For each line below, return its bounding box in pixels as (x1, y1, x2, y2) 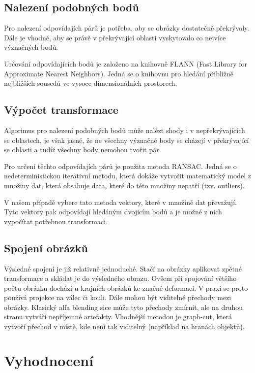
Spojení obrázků (4, 240, 88, 255)
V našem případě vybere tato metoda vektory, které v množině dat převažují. (4, 197, 237, 207)
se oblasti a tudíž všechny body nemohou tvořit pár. (4, 144, 161, 155)
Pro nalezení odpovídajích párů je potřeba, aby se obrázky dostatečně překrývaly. (4, 23, 250, 33)
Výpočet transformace (4, 102, 118, 117)
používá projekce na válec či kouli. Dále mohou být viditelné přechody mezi (4, 292, 231, 303)
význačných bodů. (4, 42, 58, 52)
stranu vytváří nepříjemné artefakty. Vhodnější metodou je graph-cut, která (4, 311, 232, 322)
